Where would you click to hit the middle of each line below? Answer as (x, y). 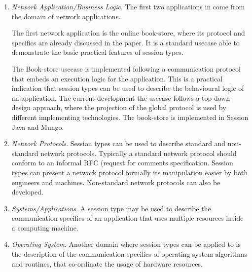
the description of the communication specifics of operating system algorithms (129, 254)
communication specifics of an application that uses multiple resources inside (127, 218)
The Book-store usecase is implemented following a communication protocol (126, 68)
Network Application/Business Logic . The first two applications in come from (128, 6)
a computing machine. (45, 227)
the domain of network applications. (66, 16)
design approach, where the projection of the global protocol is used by (119, 107)
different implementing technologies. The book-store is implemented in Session (130, 117)
